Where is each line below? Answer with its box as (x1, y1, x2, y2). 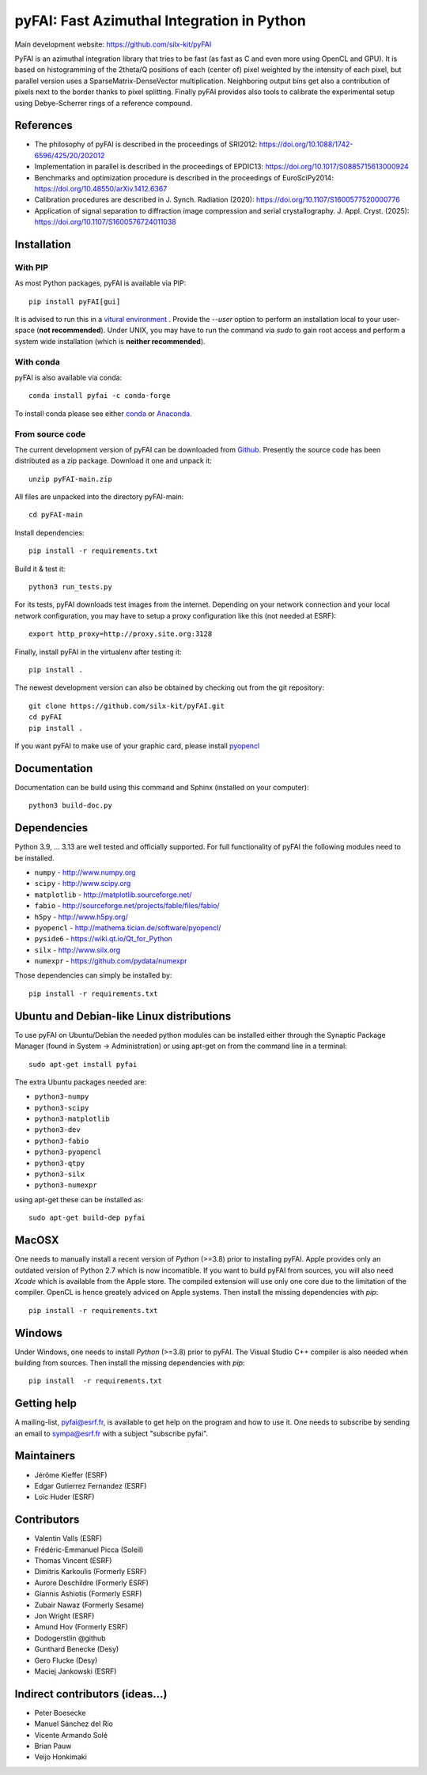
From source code (14, 428, 86, 439)
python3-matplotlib (34, 1115, 110, 1123)
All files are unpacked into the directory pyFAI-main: (14, 492, 184, 501)
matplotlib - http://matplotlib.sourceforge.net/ (34, 890, 193, 899)
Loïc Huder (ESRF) (34, 1492, 95, 1502)
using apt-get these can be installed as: (14, 1194, 144, 1204)
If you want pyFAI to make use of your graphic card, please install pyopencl (14, 740, 260, 751)
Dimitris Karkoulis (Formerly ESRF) (34, 1567, 147, 1576)
